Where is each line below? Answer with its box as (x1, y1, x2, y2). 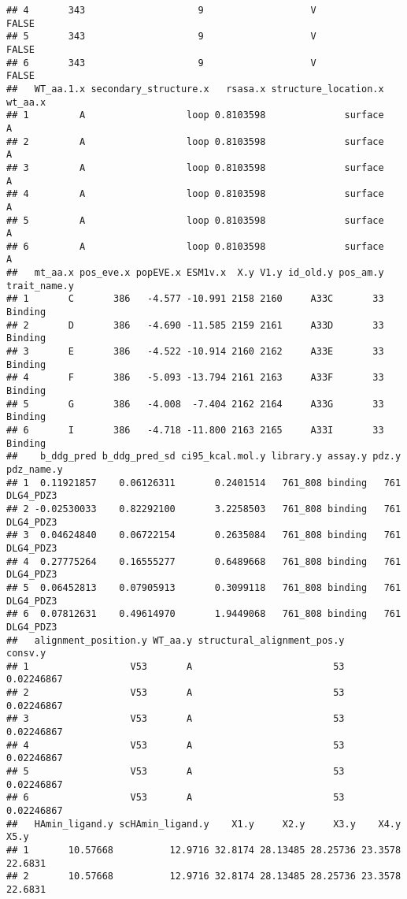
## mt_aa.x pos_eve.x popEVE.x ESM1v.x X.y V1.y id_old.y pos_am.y (6, 267, 384, 279)
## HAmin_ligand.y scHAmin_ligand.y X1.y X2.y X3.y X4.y (6, 818, 401, 830)
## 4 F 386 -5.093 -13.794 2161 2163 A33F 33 (6, 372, 384, 384)
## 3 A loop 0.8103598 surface (6, 162, 384, 173)
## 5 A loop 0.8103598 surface (6, 214, 384, 226)
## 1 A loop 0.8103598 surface (6, 110, 384, 121)
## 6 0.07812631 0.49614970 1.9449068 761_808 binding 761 (6, 608, 401, 620)
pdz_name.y (6, 463, 63, 475)
